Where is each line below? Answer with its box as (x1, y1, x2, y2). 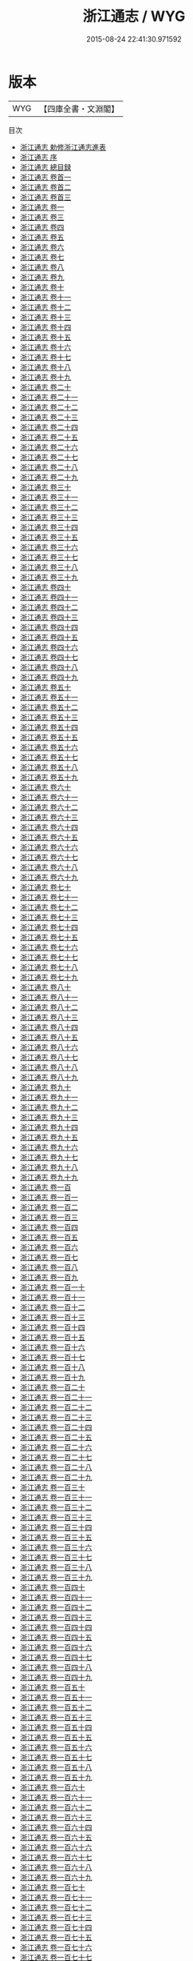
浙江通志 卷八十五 (19, 1032, 78, 1042)
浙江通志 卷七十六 (19, 942, 78, 952)
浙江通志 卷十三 (19, 312, 72, 322)
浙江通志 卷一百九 (19, 1272, 78, 1282)
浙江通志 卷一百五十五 (19, 1732, 93, 1742)
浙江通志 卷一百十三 (19, 1312, 85, 1322)
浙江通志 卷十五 (19, 332, 72, 342)
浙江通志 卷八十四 (19, 1022, 78, 1032)
